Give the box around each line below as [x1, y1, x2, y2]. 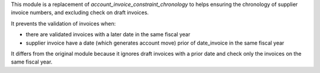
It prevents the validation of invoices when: [11, 20, 116, 27]
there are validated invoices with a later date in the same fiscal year [25, 31, 191, 38]
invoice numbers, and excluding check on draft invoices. [11, 9, 149, 16]
